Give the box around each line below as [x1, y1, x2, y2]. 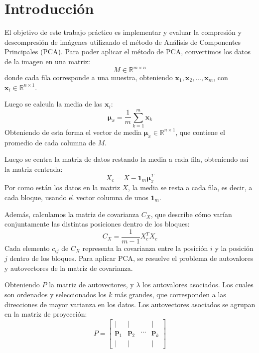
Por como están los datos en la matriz [4, 182, 120, 193]
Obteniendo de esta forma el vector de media [4, 126, 142, 137]
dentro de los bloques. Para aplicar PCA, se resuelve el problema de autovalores [9, 253, 254, 263]
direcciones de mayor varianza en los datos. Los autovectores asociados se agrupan [4, 299, 256, 309]
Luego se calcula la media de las [4, 99, 103, 109]
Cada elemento [4, 242, 50, 253]
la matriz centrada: [4, 163, 63, 174]
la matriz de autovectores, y [49, 279, 134, 290]
